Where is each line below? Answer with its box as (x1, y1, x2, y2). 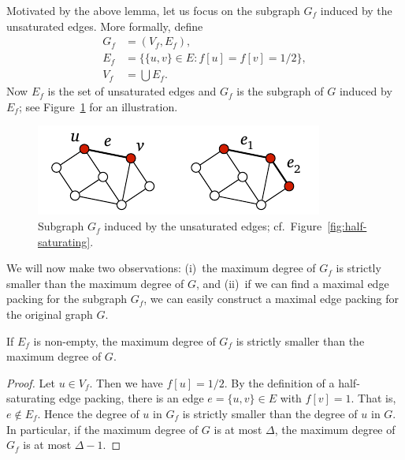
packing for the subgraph (6, 290, 128, 307)
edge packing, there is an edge (59, 390, 204, 406)
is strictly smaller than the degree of (182, 406, 358, 421)
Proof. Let (6, 374, 55, 391)
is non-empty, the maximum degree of (33, 332, 216, 349)
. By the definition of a (224, 374, 335, 391)
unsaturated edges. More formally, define (6, 17, 203, 34)
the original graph (6, 306, 93, 323)
